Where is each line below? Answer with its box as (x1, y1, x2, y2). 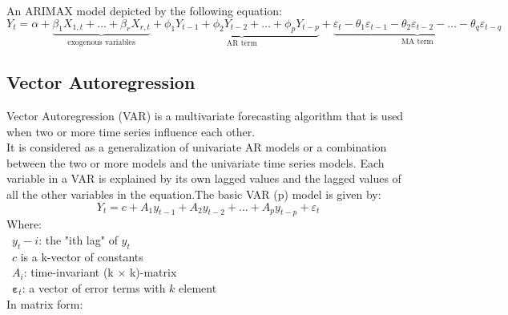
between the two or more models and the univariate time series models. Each (6, 154, 385, 171)
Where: (6, 216, 42, 232)
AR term (226, 39, 257, 48)
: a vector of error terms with (22, 279, 166, 296)
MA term (401, 37, 433, 46)
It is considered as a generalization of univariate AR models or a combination (6, 139, 387, 155)
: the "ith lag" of (38, 231, 118, 248)
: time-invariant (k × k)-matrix (23, 264, 177, 281)
